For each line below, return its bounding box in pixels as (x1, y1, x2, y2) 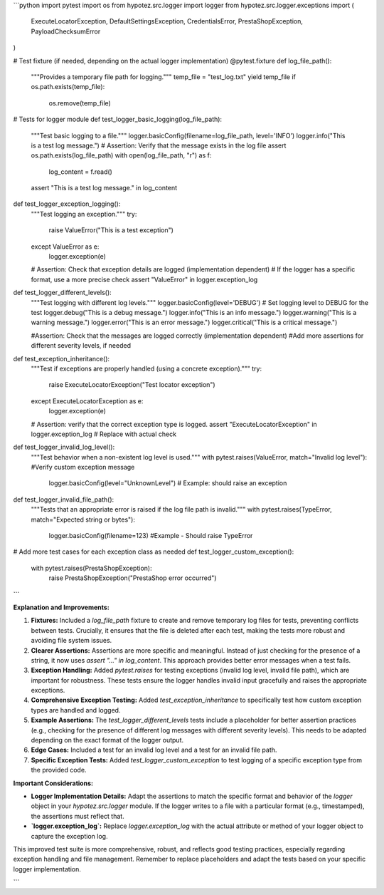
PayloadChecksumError (31, 27, 101, 36)
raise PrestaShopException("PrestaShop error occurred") (48, 574, 217, 582)
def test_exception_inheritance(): (13, 354, 110, 363)
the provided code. (31, 766, 87, 775)
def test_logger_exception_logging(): (13, 200, 121, 208)
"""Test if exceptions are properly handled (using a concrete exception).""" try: (31, 364, 262, 373)
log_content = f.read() (48, 167, 113, 176)
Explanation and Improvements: (13, 603, 110, 611)
